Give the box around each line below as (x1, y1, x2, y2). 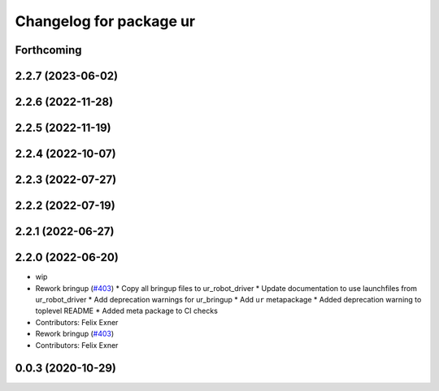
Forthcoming (15, 43, 82, 57)
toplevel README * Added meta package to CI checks (35, 306, 219, 316)
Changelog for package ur (15, 12, 196, 30)
